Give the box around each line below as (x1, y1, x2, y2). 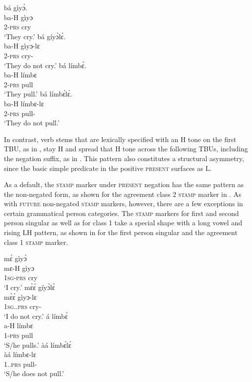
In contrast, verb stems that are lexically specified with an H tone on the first (4, 134, 236, 144)
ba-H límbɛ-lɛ (4, 98, 44, 108)
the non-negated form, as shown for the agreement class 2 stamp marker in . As (4, 189, 241, 199)
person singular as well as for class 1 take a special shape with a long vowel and (4, 217, 242, 228)
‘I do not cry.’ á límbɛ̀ (4, 310, 68, 321)
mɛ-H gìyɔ (4, 263, 34, 273)
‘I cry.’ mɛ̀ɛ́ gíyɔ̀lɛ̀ (4, 282, 55, 292)
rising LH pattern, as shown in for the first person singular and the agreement (4, 227, 238, 238)
